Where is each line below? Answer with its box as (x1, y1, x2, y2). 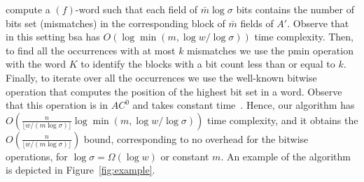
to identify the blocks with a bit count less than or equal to (80, 56, 335, 71)
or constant (160, 149, 209, 163)
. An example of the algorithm (220, 149, 351, 163)
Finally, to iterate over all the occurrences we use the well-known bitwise (6, 70, 317, 84)
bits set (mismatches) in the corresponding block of (6, 15, 225, 30)
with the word (6, 56, 66, 71)
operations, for (6, 149, 68, 163)
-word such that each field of (75, 2, 198, 16)
